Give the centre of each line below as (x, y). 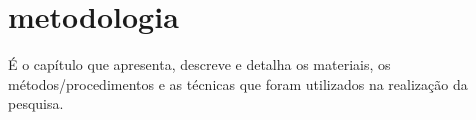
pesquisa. (36, 103)
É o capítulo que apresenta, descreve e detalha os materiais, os (199, 64)
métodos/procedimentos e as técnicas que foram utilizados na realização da (238, 83)
